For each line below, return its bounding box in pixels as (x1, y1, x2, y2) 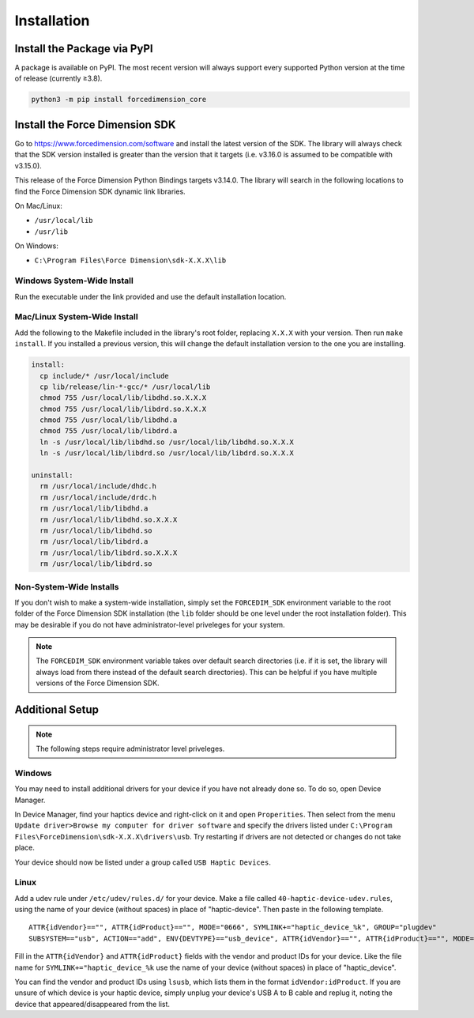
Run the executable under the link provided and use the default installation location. (14, 292, 287, 301)
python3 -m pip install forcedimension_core (31, 95, 207, 104)
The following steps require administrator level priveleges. (36, 744, 225, 754)
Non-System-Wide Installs (14, 581, 119, 592)
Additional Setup (14, 703, 99, 717)
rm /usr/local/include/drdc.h (39, 492, 157, 502)
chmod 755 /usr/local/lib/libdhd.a (39, 416, 178, 424)
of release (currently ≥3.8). (14, 74, 103, 83)
